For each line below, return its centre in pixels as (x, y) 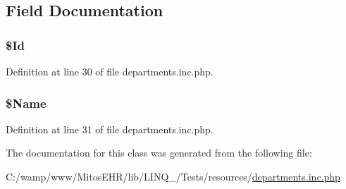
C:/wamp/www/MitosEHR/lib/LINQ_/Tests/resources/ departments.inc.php (173, 176)
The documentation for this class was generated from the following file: (159, 153)
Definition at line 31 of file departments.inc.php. (110, 129)
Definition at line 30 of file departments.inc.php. (110, 71)
